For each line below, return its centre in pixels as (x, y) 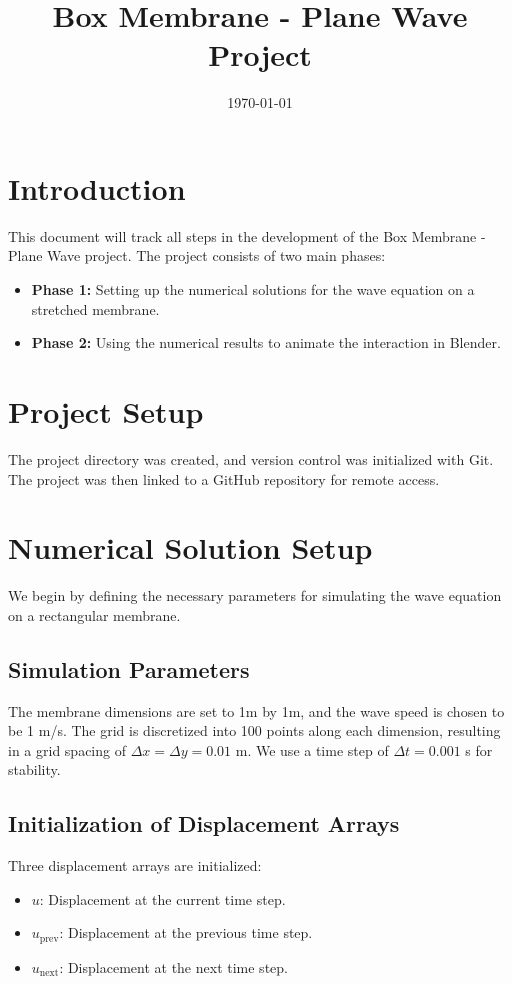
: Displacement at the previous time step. (186, 932)
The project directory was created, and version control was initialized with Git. (251, 458)
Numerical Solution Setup (190, 547)
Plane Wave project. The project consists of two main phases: (197, 255)
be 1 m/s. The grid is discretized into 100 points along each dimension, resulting (254, 730)
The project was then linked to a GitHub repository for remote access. (224, 478)
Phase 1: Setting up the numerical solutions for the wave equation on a (253, 289)
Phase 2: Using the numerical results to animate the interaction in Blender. (266, 342)
